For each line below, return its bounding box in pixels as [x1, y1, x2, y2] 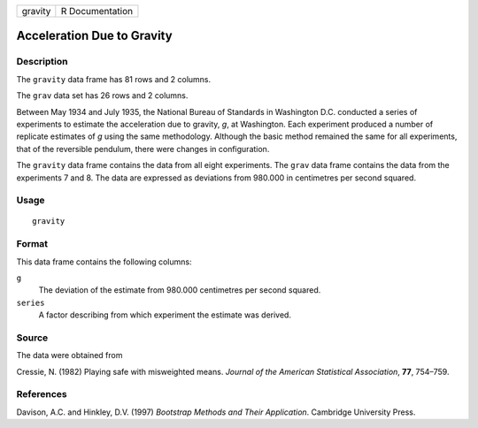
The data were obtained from [16, 350, 123, 361]
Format [16, 238, 49, 250]
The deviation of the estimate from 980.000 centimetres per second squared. [38, 285, 321, 295]
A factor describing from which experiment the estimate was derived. [38, 310, 292, 320]
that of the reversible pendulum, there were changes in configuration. [16, 143, 270, 154]
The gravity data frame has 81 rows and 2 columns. [16, 73, 212, 84]
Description [16, 56, 68, 68]
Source [16, 332, 49, 344]
